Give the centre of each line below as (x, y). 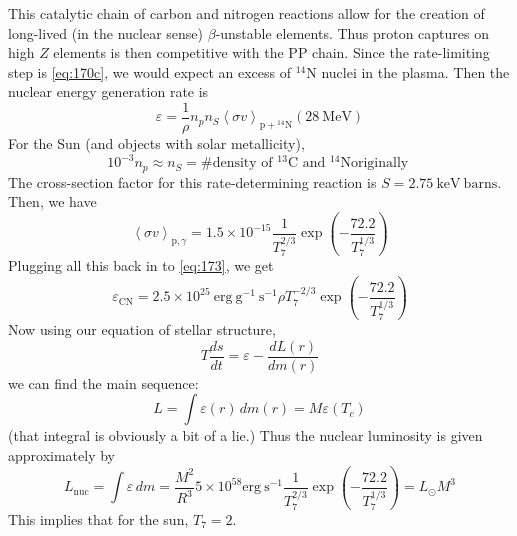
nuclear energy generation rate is (108, 91)
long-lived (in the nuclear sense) (106, 32)
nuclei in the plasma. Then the (415, 71)
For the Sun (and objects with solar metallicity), (156, 143)
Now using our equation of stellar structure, (142, 329)
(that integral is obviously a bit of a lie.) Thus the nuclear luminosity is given (245, 435)
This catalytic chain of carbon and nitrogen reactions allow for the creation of (246, 13)
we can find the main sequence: (103, 382)
